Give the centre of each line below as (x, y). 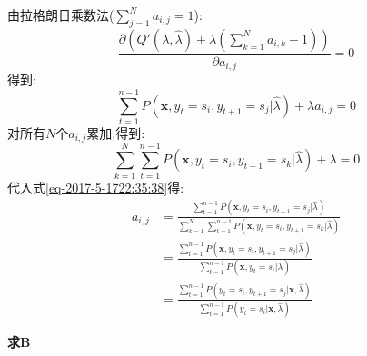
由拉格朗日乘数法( (61, 15)
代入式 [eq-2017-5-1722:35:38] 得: (96, 187)
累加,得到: (116, 133)
